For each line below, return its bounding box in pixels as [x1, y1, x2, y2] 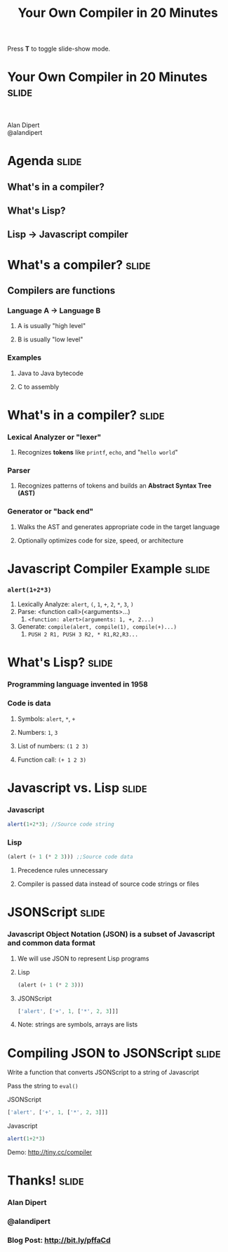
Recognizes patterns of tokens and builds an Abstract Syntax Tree [17, 481, 212, 490]
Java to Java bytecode [17, 369, 84, 377]
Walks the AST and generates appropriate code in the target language [17, 522, 220, 531]
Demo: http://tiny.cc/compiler [7, 1148, 93, 1156]
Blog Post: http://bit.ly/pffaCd [7, 1235, 111, 1245]
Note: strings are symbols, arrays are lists [17, 1020, 138, 1029]
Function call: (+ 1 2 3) [17, 755, 86, 764]
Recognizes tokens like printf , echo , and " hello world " [17, 448, 178, 457]
